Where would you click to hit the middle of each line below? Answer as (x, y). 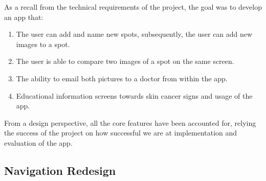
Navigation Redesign (60, 170)
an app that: (24, 17)
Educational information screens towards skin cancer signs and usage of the (134, 95)
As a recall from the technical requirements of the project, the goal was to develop (133, 7)
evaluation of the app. (38, 142)
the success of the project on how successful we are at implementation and (121, 133)
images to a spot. (43, 44)
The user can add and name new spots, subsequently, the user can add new (134, 34)
